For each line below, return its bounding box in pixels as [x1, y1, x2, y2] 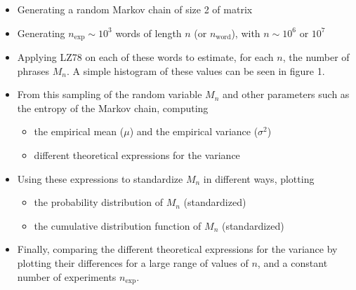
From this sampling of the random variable [17, 87, 202, 102]
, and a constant [257, 255, 328, 270]
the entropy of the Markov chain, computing [17, 100, 209, 115]
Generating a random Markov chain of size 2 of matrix [17, 2, 253, 16]
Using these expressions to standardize [17, 171, 183, 186]
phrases [17, 63, 50, 78]
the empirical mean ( [34, 124, 124, 139]
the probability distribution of [34, 195, 163, 209]
